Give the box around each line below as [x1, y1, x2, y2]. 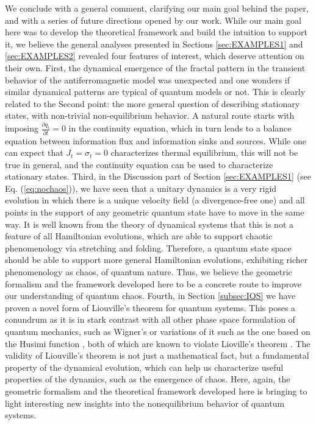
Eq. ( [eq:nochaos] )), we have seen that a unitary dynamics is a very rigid [5, 181, 277, 194]
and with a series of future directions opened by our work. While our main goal [5, 13, 301, 26]
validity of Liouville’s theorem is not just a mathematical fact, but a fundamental [5, 349, 309, 362]
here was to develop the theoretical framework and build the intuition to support [5, 26, 307, 38]
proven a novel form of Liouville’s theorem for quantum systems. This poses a [5, 301, 296, 314]
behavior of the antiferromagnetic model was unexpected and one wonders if [5, 73, 290, 86]
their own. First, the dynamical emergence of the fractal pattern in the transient [5, 61, 306, 74]
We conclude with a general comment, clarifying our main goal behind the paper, [5, 2, 309, 14]
